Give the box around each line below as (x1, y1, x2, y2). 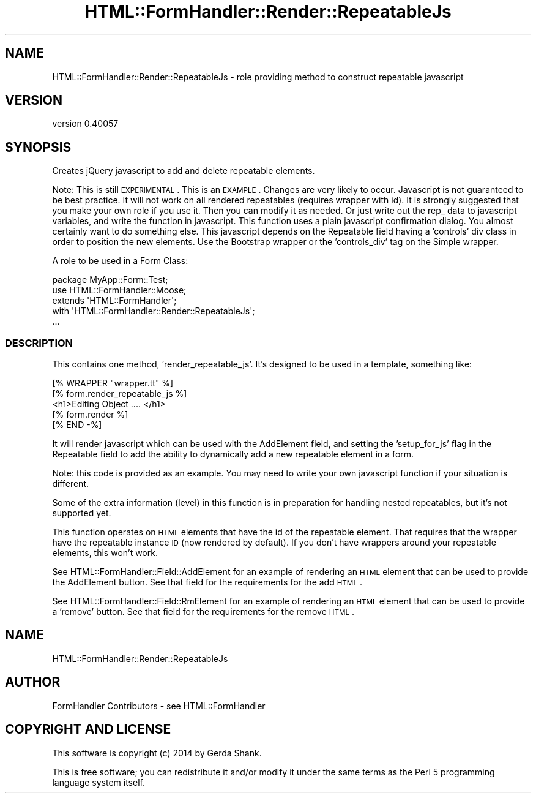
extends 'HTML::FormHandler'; (52, 295, 177, 306)
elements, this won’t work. (52, 548, 158, 559)
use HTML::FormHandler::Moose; (52, 285, 187, 296)
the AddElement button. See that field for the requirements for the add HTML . (52, 577, 362, 588)
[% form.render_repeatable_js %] (52, 388, 187, 399)
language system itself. (52, 777, 145, 788)
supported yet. (52, 508, 111, 519)
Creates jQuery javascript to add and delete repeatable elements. (52, 165, 315, 176)
